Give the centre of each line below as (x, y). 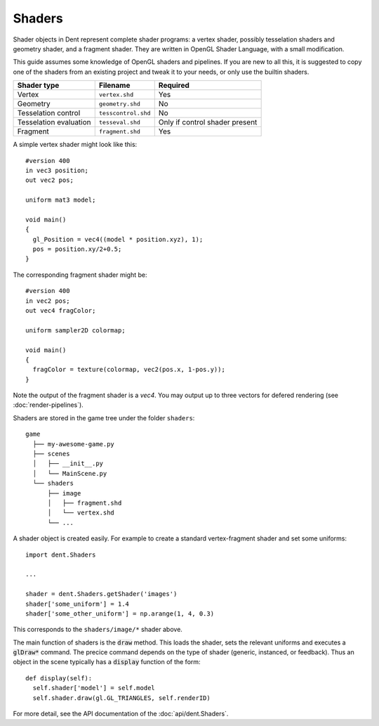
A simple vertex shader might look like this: (75, 145)
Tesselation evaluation (54, 122)
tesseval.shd (119, 122)
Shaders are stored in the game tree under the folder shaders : (104, 417)
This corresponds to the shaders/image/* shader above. (98, 630)
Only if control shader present (208, 122)
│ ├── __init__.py (68, 464)
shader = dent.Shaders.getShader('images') (101, 594)
